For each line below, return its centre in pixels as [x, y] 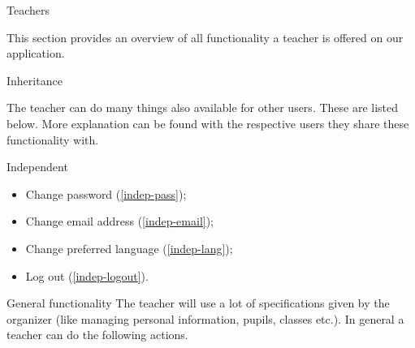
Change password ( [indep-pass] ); [106, 193]
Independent [37, 167]
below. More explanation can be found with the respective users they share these [208, 123]
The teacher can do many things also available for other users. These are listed [203, 107]
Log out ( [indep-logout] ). [87, 275]
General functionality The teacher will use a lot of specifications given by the [198, 303]
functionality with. [53, 139]
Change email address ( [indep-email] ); [120, 221]
